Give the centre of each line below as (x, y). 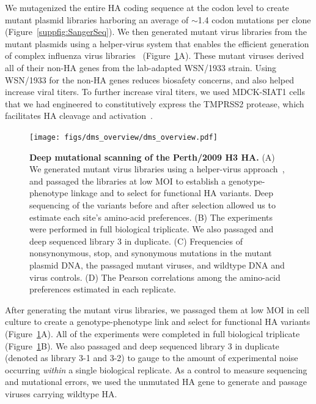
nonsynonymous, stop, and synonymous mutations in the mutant (151, 253)
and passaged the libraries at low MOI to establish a (128, 181)
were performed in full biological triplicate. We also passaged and (152, 229)
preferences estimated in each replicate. (103, 289)
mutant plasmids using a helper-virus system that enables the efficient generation (157, 43)
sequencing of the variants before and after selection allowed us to (152, 204)
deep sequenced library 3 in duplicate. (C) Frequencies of (136, 241)
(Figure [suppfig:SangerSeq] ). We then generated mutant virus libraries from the (156, 32)
